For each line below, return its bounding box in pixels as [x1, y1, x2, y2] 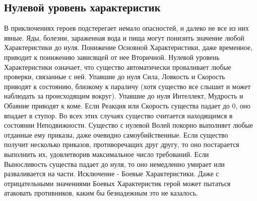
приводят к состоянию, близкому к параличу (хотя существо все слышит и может [4, 81, 251, 91]
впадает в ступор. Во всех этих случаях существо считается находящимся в [4, 110, 233, 120]
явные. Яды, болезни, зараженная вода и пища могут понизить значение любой [4, 32, 245, 43]
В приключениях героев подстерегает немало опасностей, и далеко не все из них [4, 23, 249, 33]
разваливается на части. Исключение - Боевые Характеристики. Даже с [4, 168, 219, 179]
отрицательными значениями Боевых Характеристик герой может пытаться [4, 178, 231, 188]
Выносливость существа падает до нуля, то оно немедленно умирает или [4, 158, 225, 169]
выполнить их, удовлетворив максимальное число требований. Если [4, 149, 209, 159]
